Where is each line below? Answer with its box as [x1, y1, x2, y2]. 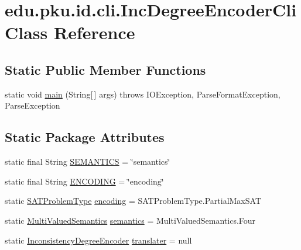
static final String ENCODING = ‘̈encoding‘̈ [5, 175, 164, 187]
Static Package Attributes [5, 128, 165, 146]
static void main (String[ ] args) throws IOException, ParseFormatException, [5, 88, 281, 100]
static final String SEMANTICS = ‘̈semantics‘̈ [5, 155, 170, 168]
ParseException [5, 99, 60, 112]
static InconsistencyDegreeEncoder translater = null [5, 234, 192, 246]
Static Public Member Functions [5, 60, 206, 78]
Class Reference [5, 20, 135, 44]
